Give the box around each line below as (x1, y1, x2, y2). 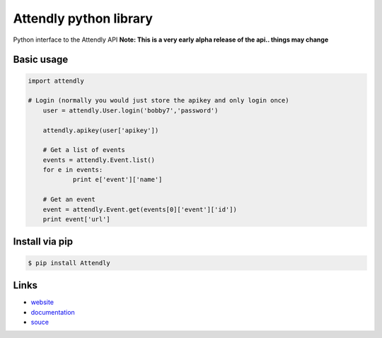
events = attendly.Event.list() (42, 156, 156, 164)
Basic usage (13, 54, 69, 66)
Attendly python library (13, 11, 154, 26)
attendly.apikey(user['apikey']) (42, 126, 159, 134)
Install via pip (13, 235, 74, 247)
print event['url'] (42, 216, 111, 223)
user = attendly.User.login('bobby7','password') (42, 106, 219, 115)
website (30, 298, 54, 307)
